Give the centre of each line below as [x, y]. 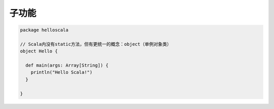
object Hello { [39, 51]
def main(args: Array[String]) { [67, 65]
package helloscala [44, 30]
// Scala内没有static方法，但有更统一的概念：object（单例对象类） [96, 44]
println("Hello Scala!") [62, 72]
